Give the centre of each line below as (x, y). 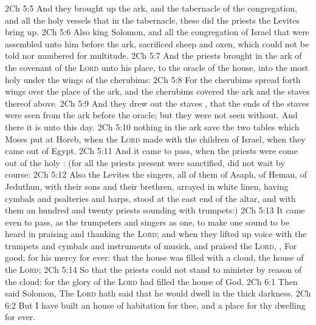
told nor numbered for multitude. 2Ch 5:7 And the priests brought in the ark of (153, 55)
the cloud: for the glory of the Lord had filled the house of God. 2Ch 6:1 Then (151, 281)
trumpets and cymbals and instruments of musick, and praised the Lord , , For (151, 245)
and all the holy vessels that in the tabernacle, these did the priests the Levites (152, 20)
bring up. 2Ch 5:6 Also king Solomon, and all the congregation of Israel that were (157, 32)
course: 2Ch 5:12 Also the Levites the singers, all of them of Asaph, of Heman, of (156, 174)
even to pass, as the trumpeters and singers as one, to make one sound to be (147, 222)
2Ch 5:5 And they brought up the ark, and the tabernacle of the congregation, (151, 8)
